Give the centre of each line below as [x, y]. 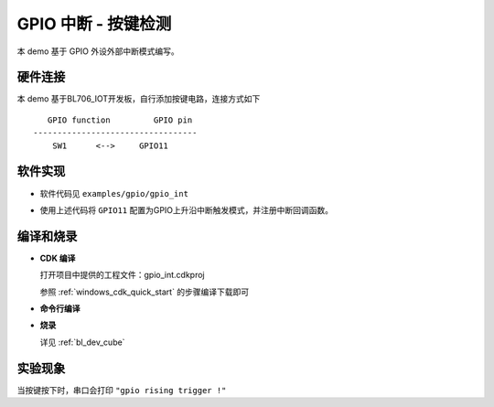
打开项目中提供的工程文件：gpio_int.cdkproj [122, 275]
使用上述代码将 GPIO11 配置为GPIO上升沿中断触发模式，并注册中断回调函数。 [187, 209]
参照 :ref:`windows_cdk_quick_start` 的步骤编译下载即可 [145, 292]
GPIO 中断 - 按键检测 [94, 24]
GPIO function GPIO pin [120, 120]
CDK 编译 [58, 258]
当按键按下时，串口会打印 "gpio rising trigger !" [122, 390]
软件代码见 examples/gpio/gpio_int [114, 193]
